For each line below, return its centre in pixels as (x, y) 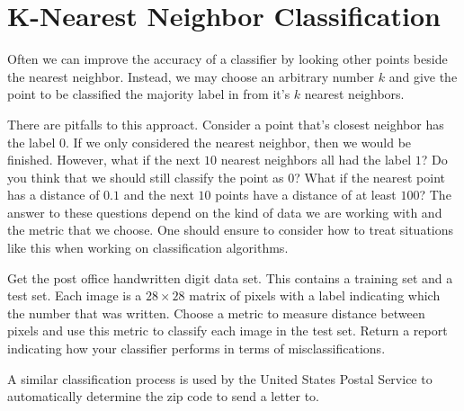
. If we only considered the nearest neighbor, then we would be (238, 142)
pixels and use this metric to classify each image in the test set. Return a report (228, 331)
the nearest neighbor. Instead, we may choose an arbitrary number (191, 76)
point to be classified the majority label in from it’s (149, 94)
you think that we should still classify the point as (146, 177)
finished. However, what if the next (104, 160)
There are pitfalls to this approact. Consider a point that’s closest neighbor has (226, 124)
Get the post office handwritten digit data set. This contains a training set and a (230, 277)
